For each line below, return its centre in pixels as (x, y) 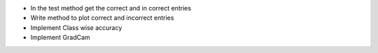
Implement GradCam (60, 38)
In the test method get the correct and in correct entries (111, 8)
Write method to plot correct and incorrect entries (102, 18)
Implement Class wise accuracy (76, 27)
